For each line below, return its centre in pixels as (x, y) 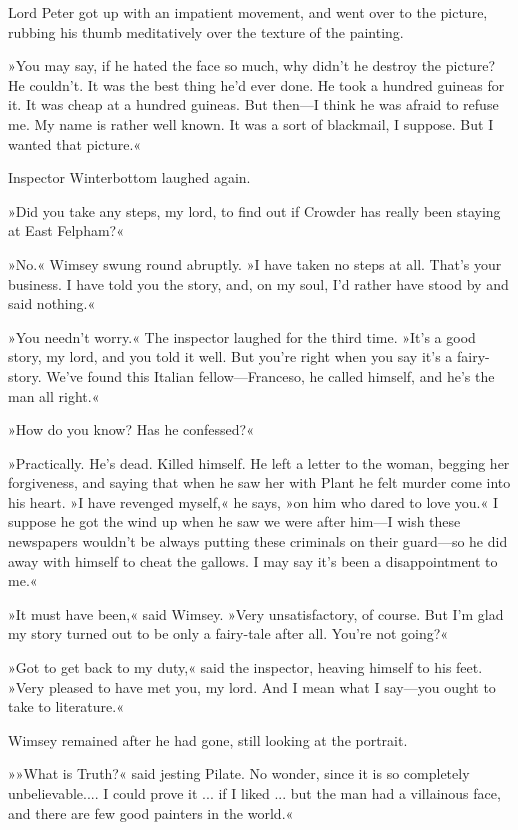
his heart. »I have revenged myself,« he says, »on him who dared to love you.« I (253, 501)
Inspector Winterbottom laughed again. (129, 177)
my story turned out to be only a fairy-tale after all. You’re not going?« (228, 633)
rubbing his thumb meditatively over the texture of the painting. (206, 31)
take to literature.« (66, 706)
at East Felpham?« (66, 230)
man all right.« (54, 395)
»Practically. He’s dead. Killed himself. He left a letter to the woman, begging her (259, 462)
